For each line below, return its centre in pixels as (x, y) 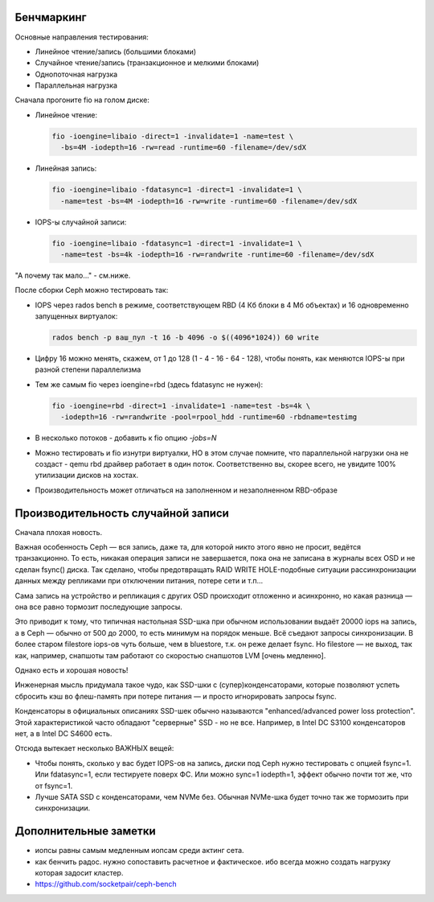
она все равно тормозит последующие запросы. (98, 607)
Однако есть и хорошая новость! (72, 670)
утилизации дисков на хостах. (87, 476)
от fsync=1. (54, 785)
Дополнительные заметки (85, 832)
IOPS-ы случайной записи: (81, 222)
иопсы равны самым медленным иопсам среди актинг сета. (139, 851)
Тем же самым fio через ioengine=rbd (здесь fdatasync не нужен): (149, 384)
